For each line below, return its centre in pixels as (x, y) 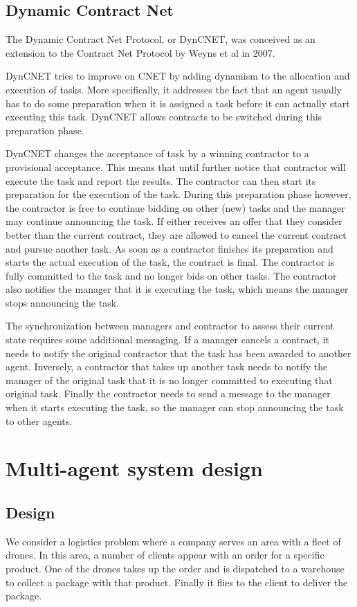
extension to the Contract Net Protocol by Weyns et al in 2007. (140, 52)
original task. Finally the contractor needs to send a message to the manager (168, 393)
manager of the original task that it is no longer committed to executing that (169, 380)
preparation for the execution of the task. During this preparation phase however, (178, 194)
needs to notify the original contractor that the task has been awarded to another (178, 353)
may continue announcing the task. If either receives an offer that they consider (174, 221)
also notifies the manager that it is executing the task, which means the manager (177, 289)
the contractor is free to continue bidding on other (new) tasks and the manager (175, 207)
